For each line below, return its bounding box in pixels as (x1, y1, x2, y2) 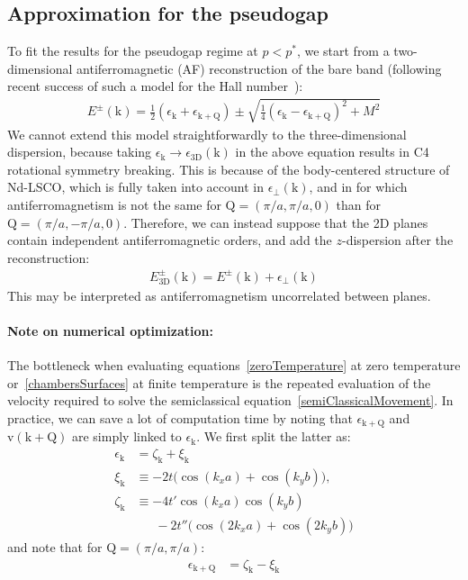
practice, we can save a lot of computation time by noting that (7, 409, 353, 428)
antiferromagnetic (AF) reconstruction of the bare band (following (76, 59, 442, 77)
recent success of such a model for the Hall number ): (7, 77, 303, 95)
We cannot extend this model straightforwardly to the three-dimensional (7, 124, 407, 143)
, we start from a (296, 41, 390, 60)
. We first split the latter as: (196, 427, 351, 446)
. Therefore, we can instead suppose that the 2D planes (123, 213, 428, 231)
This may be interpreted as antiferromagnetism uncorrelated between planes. (7, 285, 431, 304)
